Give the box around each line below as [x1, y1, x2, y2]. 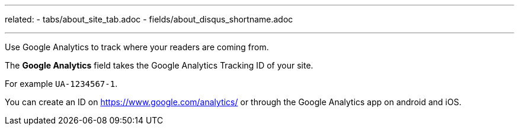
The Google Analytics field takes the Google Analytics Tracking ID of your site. [5, 60, 313, 70]
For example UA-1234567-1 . [5, 79, 118, 89]
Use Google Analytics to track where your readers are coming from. [5, 42, 269, 52]
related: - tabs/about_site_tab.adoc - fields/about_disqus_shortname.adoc [5, 14, 293, 24]
